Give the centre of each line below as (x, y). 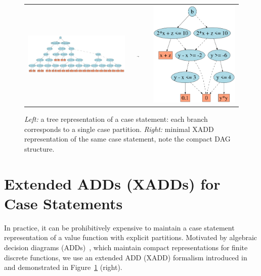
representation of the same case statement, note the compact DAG (127, 139)
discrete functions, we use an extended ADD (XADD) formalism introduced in (126, 257)
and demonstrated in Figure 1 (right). (63, 267)
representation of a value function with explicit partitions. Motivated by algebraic (131, 237)
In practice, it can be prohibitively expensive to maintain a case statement (119, 227)
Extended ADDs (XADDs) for (112, 183)
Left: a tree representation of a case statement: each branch (116, 119)
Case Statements (63, 203)
